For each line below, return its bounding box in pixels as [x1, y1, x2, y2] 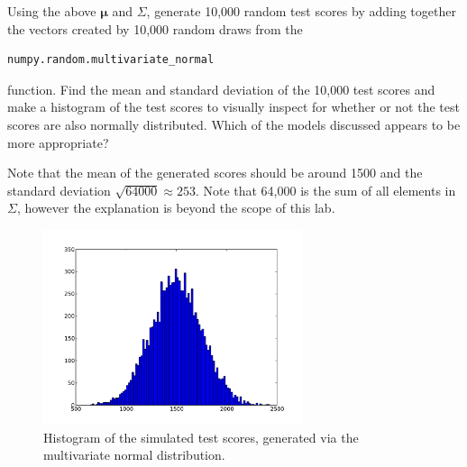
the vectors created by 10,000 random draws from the [7, 19, 303, 38]
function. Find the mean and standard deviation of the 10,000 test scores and [7, 79, 435, 98]
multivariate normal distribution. [43, 445, 225, 464]
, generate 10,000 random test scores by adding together [146, 2, 456, 20]
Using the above [7, 2, 96, 20]
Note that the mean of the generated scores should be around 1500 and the [7, 163, 423, 182]
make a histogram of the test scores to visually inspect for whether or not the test [7, 97, 460, 116]
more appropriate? [7, 133, 109, 151]
